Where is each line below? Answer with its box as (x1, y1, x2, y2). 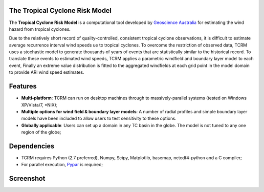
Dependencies (9, 142, 55, 150)
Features (9, 82, 37, 90)
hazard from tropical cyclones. (9, 26, 71, 32)
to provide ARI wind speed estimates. (9, 69, 84, 75)
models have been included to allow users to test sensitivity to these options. (21, 115, 176, 122)
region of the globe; (21, 129, 61, 135)
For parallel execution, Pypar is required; (21, 162, 103, 168)
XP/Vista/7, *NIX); (21, 102, 58, 107)
